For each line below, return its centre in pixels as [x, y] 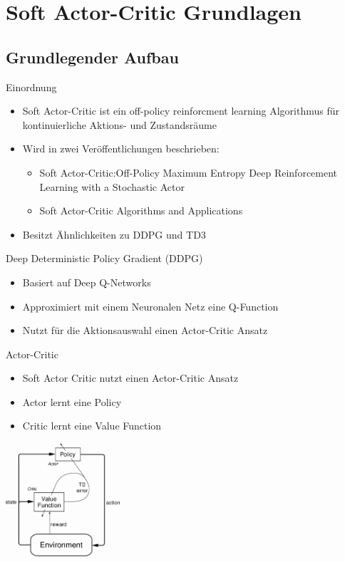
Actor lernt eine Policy [72, 401]
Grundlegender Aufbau [92, 57]
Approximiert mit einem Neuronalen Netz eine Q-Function [150, 306]
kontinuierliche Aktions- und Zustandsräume [119, 124]
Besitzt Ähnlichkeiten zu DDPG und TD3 [114, 234]
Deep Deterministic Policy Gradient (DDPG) [104, 258]
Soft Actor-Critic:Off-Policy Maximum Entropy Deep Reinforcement [189, 172]
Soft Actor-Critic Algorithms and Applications [141, 210]
